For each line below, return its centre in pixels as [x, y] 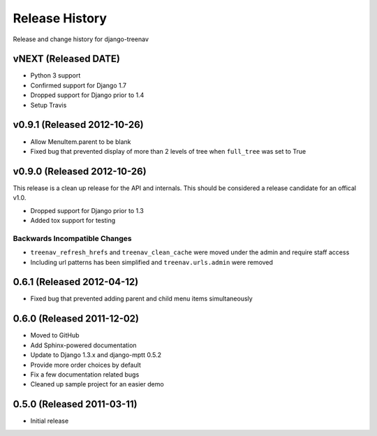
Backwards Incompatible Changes [72, 238]
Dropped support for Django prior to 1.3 [87, 210]
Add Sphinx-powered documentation [83, 345]
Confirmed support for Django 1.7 [79, 85]
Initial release [50, 421]
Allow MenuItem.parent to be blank [81, 141]
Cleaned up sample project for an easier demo [97, 384]
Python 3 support [56, 75]
